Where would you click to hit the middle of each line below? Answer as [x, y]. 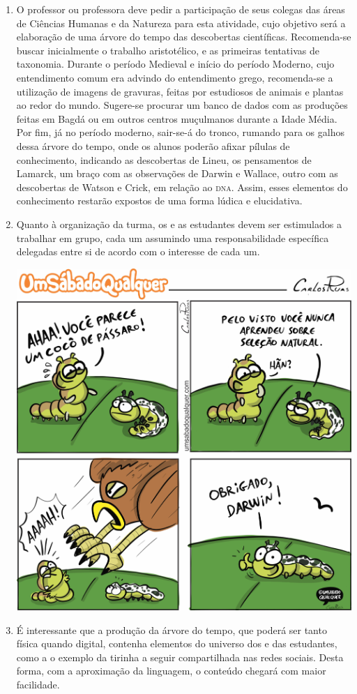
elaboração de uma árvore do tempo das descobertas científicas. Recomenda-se [184, 37]
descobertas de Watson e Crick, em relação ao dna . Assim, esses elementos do [182, 187]
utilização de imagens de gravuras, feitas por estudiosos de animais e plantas [180, 91]
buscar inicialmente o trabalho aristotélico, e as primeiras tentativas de [168, 50]
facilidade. [38, 684]
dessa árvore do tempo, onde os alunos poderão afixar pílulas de [153, 145]
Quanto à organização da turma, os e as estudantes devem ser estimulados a [179, 224]
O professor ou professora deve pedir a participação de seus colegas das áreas [181, 9]
